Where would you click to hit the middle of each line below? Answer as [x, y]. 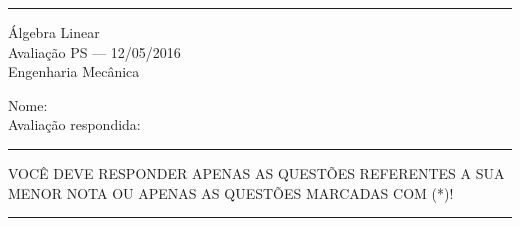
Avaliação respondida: [74, 124]
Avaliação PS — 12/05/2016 [94, 51]
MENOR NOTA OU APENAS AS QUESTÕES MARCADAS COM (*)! [231, 192]
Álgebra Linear [54, 32]
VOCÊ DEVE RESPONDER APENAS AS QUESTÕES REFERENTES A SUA [256, 172]
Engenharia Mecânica [74, 71]
